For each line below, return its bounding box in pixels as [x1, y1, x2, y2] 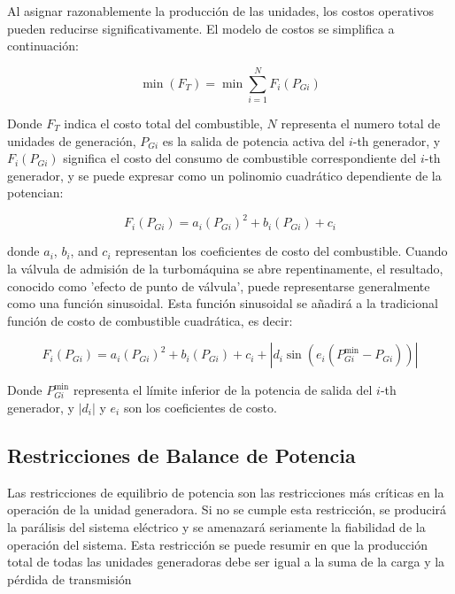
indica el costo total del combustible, [64, 113, 263, 132]
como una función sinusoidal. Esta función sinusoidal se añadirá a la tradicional [7, 294, 438, 312]
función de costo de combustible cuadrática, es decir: [7, 311, 293, 329]
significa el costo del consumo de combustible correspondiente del [63, 149, 417, 167]
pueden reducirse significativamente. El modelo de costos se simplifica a [7, 19, 395, 37]
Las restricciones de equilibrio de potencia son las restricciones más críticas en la [7, 482, 444, 501]
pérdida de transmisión [7, 569, 132, 588]
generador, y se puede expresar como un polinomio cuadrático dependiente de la [7, 166, 442, 184]
